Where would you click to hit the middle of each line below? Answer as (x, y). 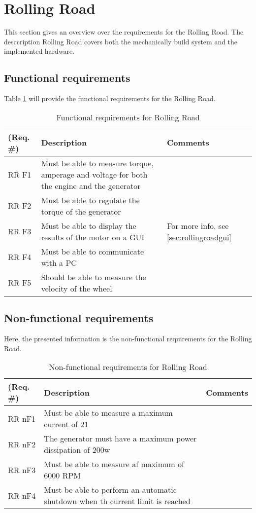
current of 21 (66, 424)
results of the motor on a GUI (93, 237)
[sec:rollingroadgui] (199, 237)
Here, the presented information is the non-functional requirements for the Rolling (128, 338)
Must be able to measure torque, (97, 163)
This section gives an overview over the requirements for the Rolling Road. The (124, 32)
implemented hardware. (39, 51)
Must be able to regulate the (90, 200)
